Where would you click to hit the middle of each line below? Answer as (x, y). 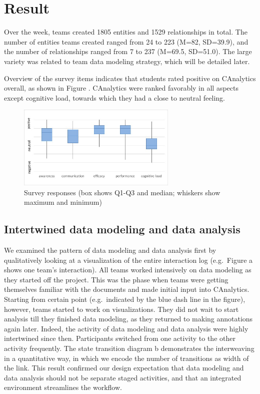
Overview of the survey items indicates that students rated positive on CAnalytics (130, 78)
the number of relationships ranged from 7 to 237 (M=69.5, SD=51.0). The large (128, 51)
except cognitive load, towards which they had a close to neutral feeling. (114, 97)
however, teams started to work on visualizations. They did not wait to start (121, 309)
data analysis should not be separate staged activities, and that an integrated (123, 377)
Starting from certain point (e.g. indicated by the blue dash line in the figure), (125, 299)
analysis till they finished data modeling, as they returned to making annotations (128, 319)
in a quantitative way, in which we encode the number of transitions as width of (126, 358)
